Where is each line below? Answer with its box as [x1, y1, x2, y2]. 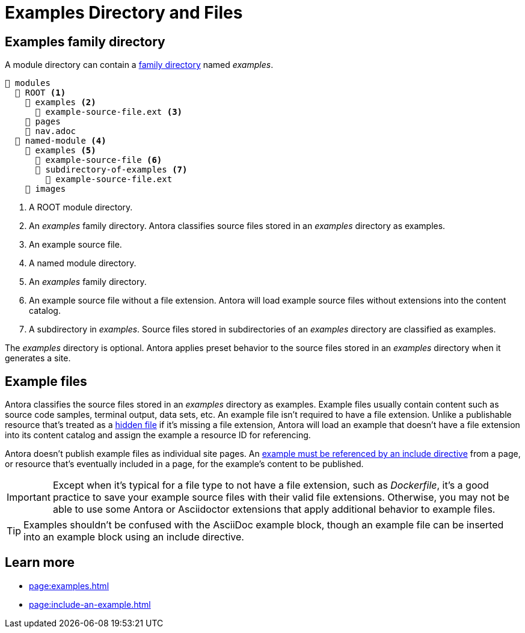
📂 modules [5, 78, 51, 88]
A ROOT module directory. [29, 202, 133, 213]
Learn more [5, 555, 75, 570]
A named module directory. [29, 258, 137, 269]
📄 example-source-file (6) [35, 155, 162, 165]
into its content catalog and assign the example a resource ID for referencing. [5, 430, 311, 441]
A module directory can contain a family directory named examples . [5, 60, 274, 70]
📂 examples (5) [25, 145, 96, 156]
